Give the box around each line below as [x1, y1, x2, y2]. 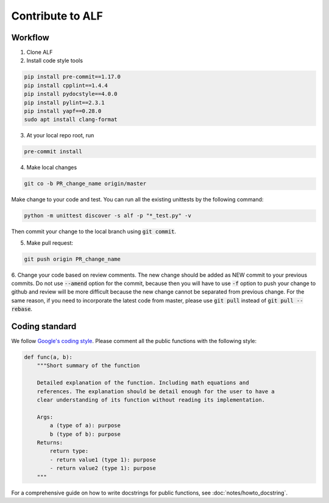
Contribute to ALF [11, 9, 104, 23]
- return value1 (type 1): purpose [49, 456, 157, 463]
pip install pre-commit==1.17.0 [24, 73, 121, 81]
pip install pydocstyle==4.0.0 [24, 90, 118, 98]
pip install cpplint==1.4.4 [24, 82, 108, 89]
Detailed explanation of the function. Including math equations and [37, 379, 249, 386]
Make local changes [26, 164, 77, 171]
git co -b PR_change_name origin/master [24, 180, 146, 187]
